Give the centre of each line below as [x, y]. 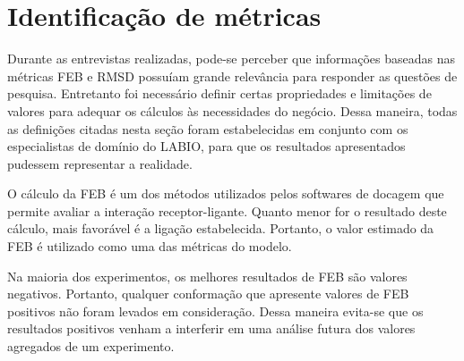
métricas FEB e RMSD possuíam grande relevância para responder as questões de [232, 76]
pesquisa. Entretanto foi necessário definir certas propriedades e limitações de [219, 93]
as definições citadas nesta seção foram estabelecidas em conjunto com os [208, 128]
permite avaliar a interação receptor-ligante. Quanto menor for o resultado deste [227, 210]
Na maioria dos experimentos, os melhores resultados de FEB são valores [207, 276]
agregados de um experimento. [91, 346]
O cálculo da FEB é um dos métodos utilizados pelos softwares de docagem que [226, 193]
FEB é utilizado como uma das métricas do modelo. [150, 246]
